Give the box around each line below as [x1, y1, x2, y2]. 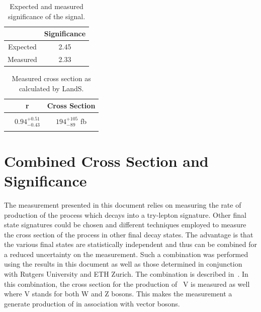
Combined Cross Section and [4, 150, 209, 171]
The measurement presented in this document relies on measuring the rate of [4, 199, 241, 210]
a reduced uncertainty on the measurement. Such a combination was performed [4, 248, 248, 259]
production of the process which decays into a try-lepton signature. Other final [4, 209, 246, 220]
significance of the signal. [8, 11, 85, 21]
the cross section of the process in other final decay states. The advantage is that [4, 229, 253, 239]
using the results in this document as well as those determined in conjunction [4, 259, 242, 269]
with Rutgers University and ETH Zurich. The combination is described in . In [4, 269, 248, 279]
